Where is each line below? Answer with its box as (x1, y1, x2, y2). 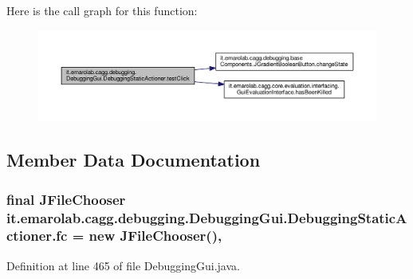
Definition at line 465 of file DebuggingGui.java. (6, 257, 240, 273)
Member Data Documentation (6, 147, 261, 172)
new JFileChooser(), (88, 226, 222, 246)
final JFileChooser (6, 189, 126, 209)
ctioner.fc (6, 226, 68, 246)
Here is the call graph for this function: (6, 2, 198, 18)
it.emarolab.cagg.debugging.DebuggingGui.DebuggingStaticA (6, 207, 407, 227)
